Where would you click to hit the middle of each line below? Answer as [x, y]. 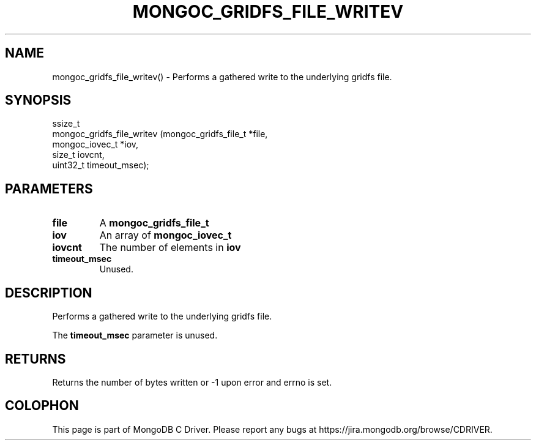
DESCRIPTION [49, 293]
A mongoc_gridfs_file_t [154, 223]
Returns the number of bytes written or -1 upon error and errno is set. [192, 382]
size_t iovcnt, [78, 155]
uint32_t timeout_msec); [101, 165]
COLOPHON [42, 406]
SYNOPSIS [38, 100]
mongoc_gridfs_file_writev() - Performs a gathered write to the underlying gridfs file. [222, 77]
